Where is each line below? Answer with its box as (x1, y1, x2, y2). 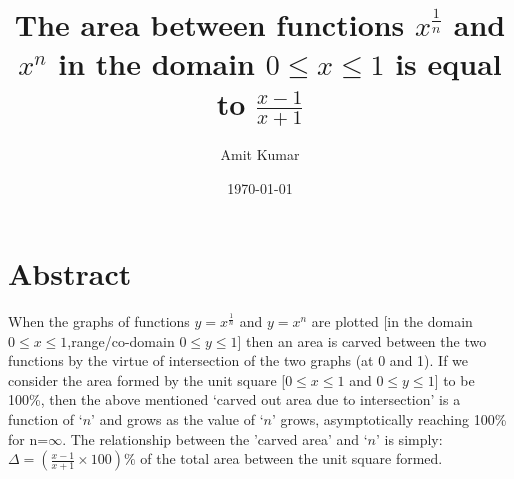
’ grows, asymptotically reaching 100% (271, 409, 507, 430)
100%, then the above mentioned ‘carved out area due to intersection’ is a (8, 389, 461, 410)
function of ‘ (8, 409, 83, 430)
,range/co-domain (67, 330, 175, 351)
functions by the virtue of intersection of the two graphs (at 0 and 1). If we (8, 350, 469, 371)
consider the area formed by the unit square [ (8, 369, 286, 390)
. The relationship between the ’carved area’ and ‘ (62, 428, 368, 449)
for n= (8, 428, 49, 449)
